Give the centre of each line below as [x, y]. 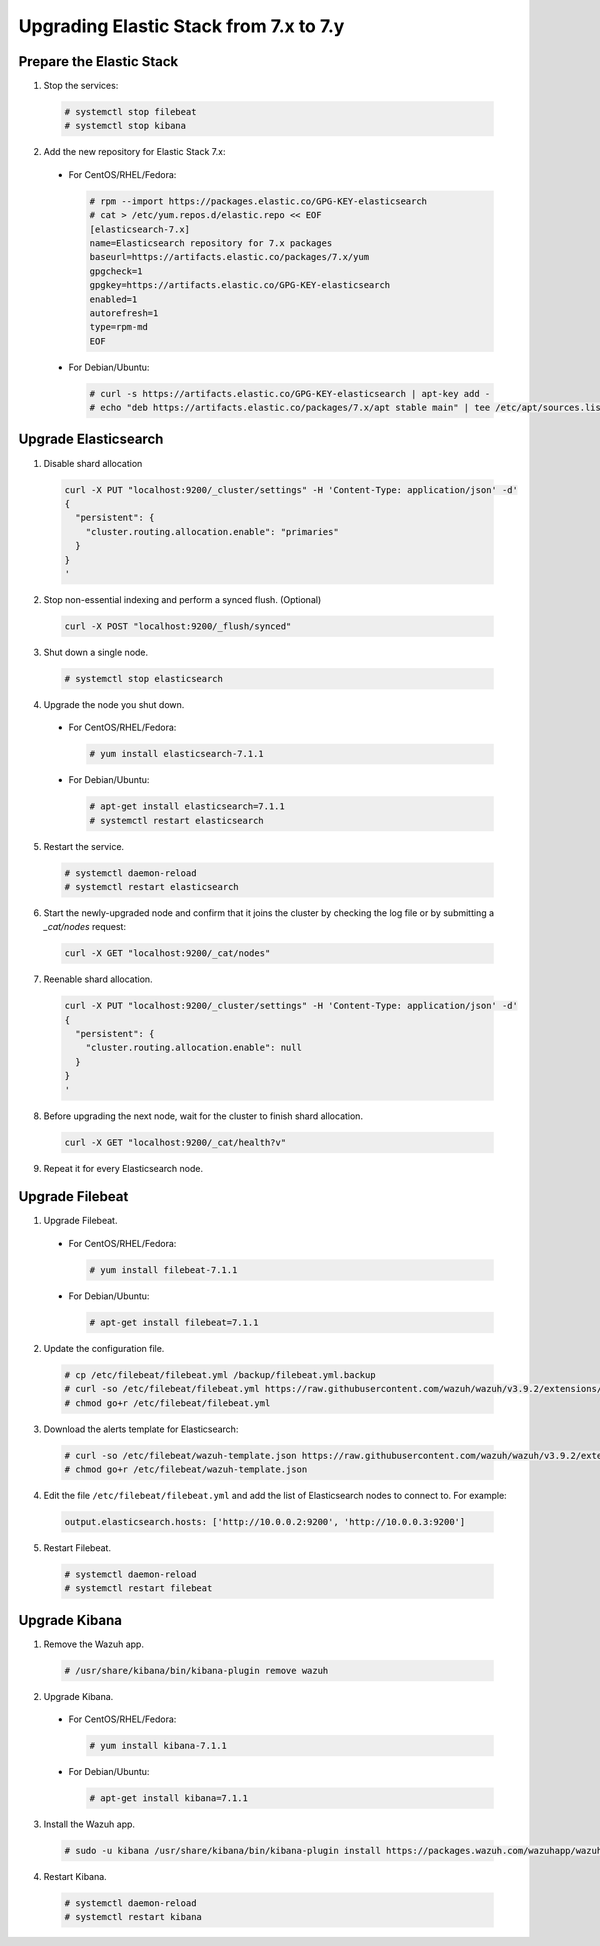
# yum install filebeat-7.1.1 [163, 1269]
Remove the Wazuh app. [94, 1644]
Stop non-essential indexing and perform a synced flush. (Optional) [182, 599]
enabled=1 [113, 299]
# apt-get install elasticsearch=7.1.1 [187, 806]
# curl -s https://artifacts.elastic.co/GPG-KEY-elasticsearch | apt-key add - [290, 393]
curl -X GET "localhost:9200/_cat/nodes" [167, 953]
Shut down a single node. [96, 652]
